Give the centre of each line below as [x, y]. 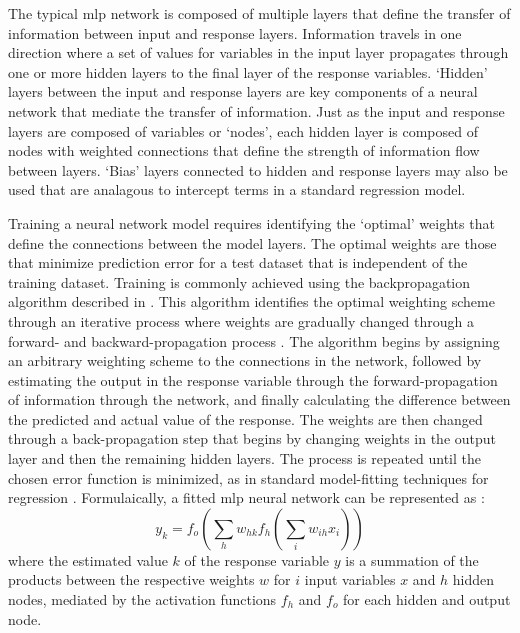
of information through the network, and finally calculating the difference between [259, 399]
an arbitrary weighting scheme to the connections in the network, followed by [245, 360]
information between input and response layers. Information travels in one [235, 32]
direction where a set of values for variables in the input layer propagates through [258, 52]
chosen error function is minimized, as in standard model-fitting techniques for [248, 477]
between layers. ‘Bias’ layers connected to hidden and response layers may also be [258, 169]
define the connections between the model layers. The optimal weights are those [252, 242]
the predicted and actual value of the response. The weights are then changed [245, 418]
